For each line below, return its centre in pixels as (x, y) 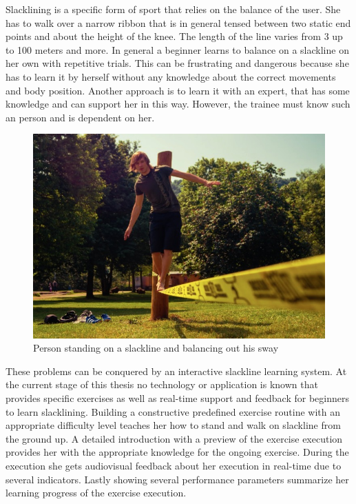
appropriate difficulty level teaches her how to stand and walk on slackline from (173, 425)
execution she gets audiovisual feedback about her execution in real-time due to (174, 466)
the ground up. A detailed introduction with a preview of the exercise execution (174, 438)
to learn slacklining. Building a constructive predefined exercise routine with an (173, 411)
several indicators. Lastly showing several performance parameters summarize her (177, 479)
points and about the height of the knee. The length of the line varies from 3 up (174, 36)
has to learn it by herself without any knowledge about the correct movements (171, 76)
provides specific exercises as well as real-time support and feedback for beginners (177, 398)
